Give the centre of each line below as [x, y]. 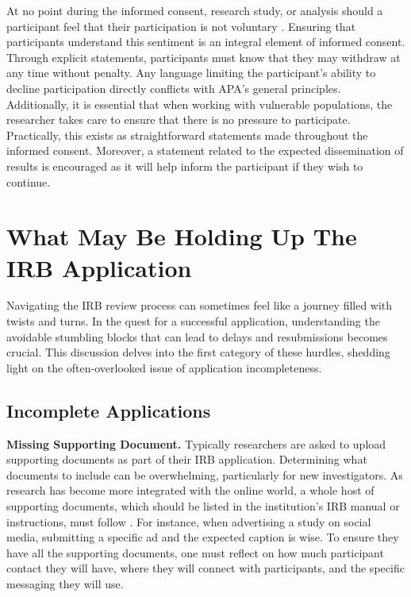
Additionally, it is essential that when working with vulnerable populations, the [200, 104]
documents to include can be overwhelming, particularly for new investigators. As [205, 474]
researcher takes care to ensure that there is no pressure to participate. [179, 119]
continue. [29, 181]
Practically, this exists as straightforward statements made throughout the [187, 135]
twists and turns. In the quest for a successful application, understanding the [193, 321]
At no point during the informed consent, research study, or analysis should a [195, 10]
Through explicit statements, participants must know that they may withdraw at [204, 57]
